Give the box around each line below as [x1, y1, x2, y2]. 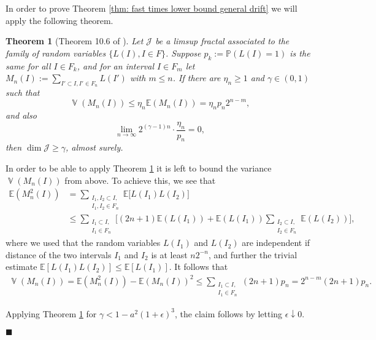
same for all [6, 59, 51, 72]
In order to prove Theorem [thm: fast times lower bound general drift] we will [6, 2, 297, 14]
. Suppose [165, 46, 201, 59]
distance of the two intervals [6, 248, 112, 261]
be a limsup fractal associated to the [155, 34, 290, 47]
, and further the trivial [209, 248, 297, 261]
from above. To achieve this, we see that [64, 173, 216, 186]
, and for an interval [77, 59, 154, 72]
